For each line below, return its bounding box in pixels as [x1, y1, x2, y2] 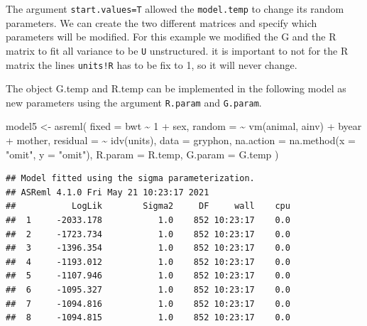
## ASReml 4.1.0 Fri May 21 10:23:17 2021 [6, 187, 209, 197]
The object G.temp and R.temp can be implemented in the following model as [6, 81, 346, 96]
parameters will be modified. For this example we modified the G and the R [6, 29, 336, 44]
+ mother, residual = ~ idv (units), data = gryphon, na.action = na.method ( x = [6, 133, 356, 147]
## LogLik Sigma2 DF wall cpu [6, 201, 290, 212]
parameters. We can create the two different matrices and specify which [6, 15, 317, 30]
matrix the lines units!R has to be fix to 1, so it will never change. [6, 57, 297, 72]
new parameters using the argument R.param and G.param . [6, 94, 262, 109]
